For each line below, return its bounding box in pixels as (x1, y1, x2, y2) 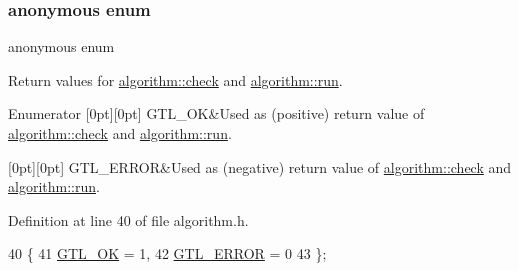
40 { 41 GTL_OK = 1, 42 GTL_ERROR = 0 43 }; (8, 243, 327, 264)
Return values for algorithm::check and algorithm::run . (8, 69, 343, 90)
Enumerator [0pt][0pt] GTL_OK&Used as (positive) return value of (8, 103, 425, 124)
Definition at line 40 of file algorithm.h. (8, 209, 249, 230)
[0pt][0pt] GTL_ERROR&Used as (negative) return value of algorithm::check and (8, 156, 512, 177)
